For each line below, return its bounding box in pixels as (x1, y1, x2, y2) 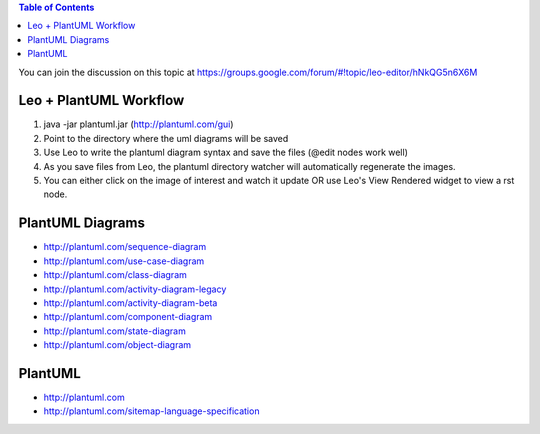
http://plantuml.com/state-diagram (43, 325, 187, 337)
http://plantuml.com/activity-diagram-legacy (43, 283, 227, 295)
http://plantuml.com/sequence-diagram (43, 241, 207, 253)
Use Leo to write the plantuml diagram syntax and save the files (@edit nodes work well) (43, 146, 409, 159)
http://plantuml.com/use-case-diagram (43, 255, 205, 267)
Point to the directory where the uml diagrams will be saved (43, 132, 289, 144)
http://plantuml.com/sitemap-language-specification (43, 405, 260, 417)
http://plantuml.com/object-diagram (43, 339, 192, 351)
